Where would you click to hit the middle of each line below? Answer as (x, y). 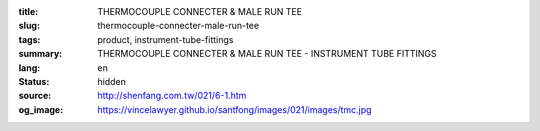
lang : (29, 67)
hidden (112, 81)
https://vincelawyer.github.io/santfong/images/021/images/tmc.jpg (234, 109)
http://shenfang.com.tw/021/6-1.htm (172, 96)
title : (28, 11)
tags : (29, 39)
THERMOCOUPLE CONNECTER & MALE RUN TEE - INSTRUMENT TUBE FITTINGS (267, 54)
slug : (29, 26)
